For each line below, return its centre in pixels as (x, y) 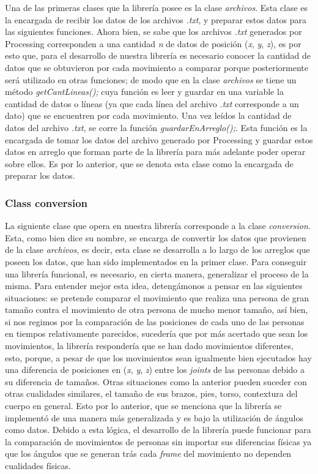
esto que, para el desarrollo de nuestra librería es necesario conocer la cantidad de (158, 55)
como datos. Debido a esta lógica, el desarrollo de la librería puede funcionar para (158, 430)
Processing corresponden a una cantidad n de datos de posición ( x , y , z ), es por (153, 43)
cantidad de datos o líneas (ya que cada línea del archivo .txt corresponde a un (152, 103)
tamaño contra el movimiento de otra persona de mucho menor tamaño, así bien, (157, 310)
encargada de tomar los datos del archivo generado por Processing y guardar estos (159, 139)
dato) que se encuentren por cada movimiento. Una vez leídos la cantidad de (148, 115)
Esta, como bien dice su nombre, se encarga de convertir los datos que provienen (156, 237)
